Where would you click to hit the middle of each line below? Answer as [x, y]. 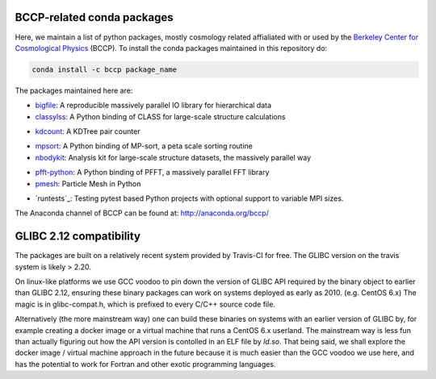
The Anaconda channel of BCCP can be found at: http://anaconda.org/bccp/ [142, 213]
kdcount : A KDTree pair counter [88, 131]
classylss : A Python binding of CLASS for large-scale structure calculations [160, 116]
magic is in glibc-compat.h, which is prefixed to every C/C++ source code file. [145, 304]
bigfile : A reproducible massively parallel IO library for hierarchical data [153, 106]
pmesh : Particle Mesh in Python [88, 183]
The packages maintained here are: [74, 90]
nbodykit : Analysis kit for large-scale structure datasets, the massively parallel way [173, 157]
